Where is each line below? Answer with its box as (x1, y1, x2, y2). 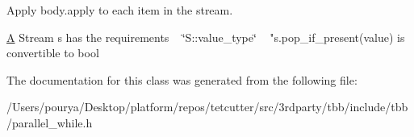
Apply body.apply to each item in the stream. (6, 2, 233, 18)
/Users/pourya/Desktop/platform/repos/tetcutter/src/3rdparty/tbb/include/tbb (6, 98, 408, 115)
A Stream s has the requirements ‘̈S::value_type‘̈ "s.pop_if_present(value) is (6, 28, 405, 45)
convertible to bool (6, 44, 99, 61)
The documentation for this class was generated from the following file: (6, 71, 358, 88)
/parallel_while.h (6, 114, 93, 131)
